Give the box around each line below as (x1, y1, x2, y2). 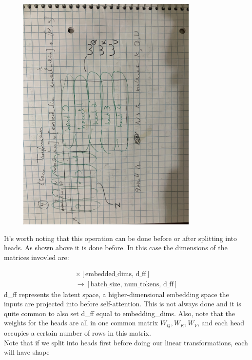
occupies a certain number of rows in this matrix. (4, 327, 151, 338)
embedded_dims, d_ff (85, 270, 146, 278)
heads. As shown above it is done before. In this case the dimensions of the (4, 242, 228, 253)
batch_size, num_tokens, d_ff (90, 280, 174, 288)
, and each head (197, 318, 245, 328)
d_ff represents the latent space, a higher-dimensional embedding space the (4, 289, 229, 299)
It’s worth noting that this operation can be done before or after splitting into (4, 233, 237, 243)
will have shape (4, 347, 50, 357)
